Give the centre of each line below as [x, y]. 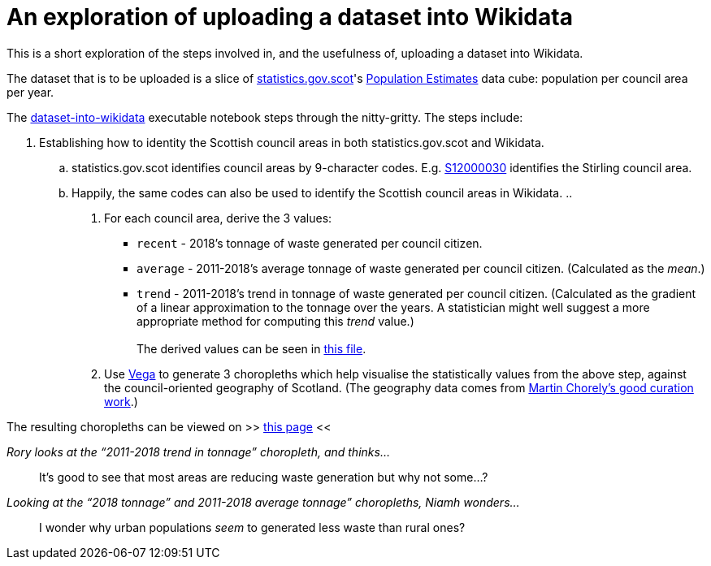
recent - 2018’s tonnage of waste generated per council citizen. [310, 243]
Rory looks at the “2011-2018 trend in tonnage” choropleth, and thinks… [198, 452]
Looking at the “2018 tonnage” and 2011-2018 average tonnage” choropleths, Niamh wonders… [263, 502]
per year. [30, 92]
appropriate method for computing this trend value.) [275, 321]
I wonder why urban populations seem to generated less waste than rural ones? [252, 527]
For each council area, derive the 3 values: [218, 218]
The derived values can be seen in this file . [251, 348]
